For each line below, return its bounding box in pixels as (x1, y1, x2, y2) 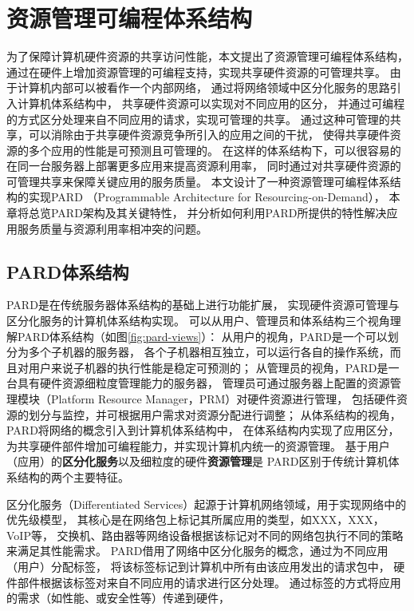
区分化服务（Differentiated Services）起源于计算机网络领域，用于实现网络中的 (6, 495, 407, 512)
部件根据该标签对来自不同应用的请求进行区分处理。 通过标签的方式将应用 (17, 573, 401, 590)
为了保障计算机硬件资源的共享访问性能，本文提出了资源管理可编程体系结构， (6, 48, 408, 65)
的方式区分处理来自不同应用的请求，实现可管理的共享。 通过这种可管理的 (6, 110, 390, 127)
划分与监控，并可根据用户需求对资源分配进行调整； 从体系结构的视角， (28, 406, 401, 423)
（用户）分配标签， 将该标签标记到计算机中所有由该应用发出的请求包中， (6, 557, 390, 574)
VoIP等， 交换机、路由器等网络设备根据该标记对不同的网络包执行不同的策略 (6, 526, 404, 543)
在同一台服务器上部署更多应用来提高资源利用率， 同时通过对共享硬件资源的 (6, 157, 401, 174)
